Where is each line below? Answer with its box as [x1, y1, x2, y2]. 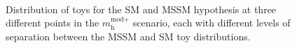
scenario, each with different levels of [132, 15, 291, 30]
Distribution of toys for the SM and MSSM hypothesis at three [6, 1, 277, 16]
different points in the [6, 15, 99, 30]
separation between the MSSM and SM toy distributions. [6, 29, 251, 43]
